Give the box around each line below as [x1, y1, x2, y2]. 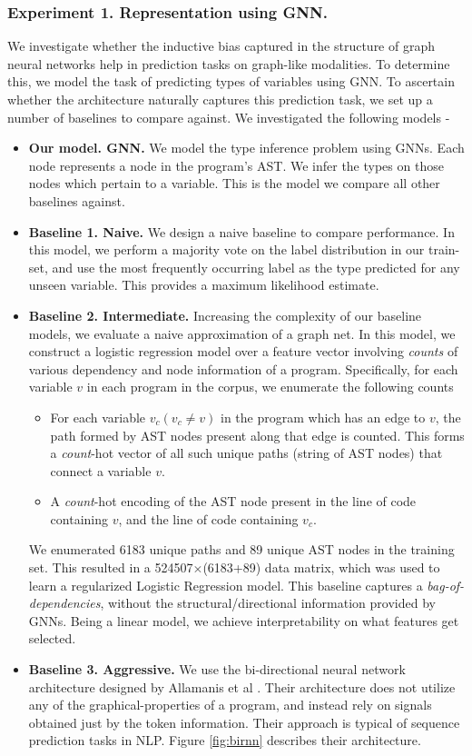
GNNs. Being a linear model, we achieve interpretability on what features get [28, 611, 459, 630]
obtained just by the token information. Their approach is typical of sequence [28, 712, 460, 731]
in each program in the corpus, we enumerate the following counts [86, 377, 454, 396]
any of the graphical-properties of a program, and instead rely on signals [28, 695, 432, 714]
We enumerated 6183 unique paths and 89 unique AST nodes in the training [28, 540, 455, 559]
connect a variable [50, 461, 152, 480]
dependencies [28, 593, 101, 612]
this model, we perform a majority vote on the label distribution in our [28, 240, 425, 259]
